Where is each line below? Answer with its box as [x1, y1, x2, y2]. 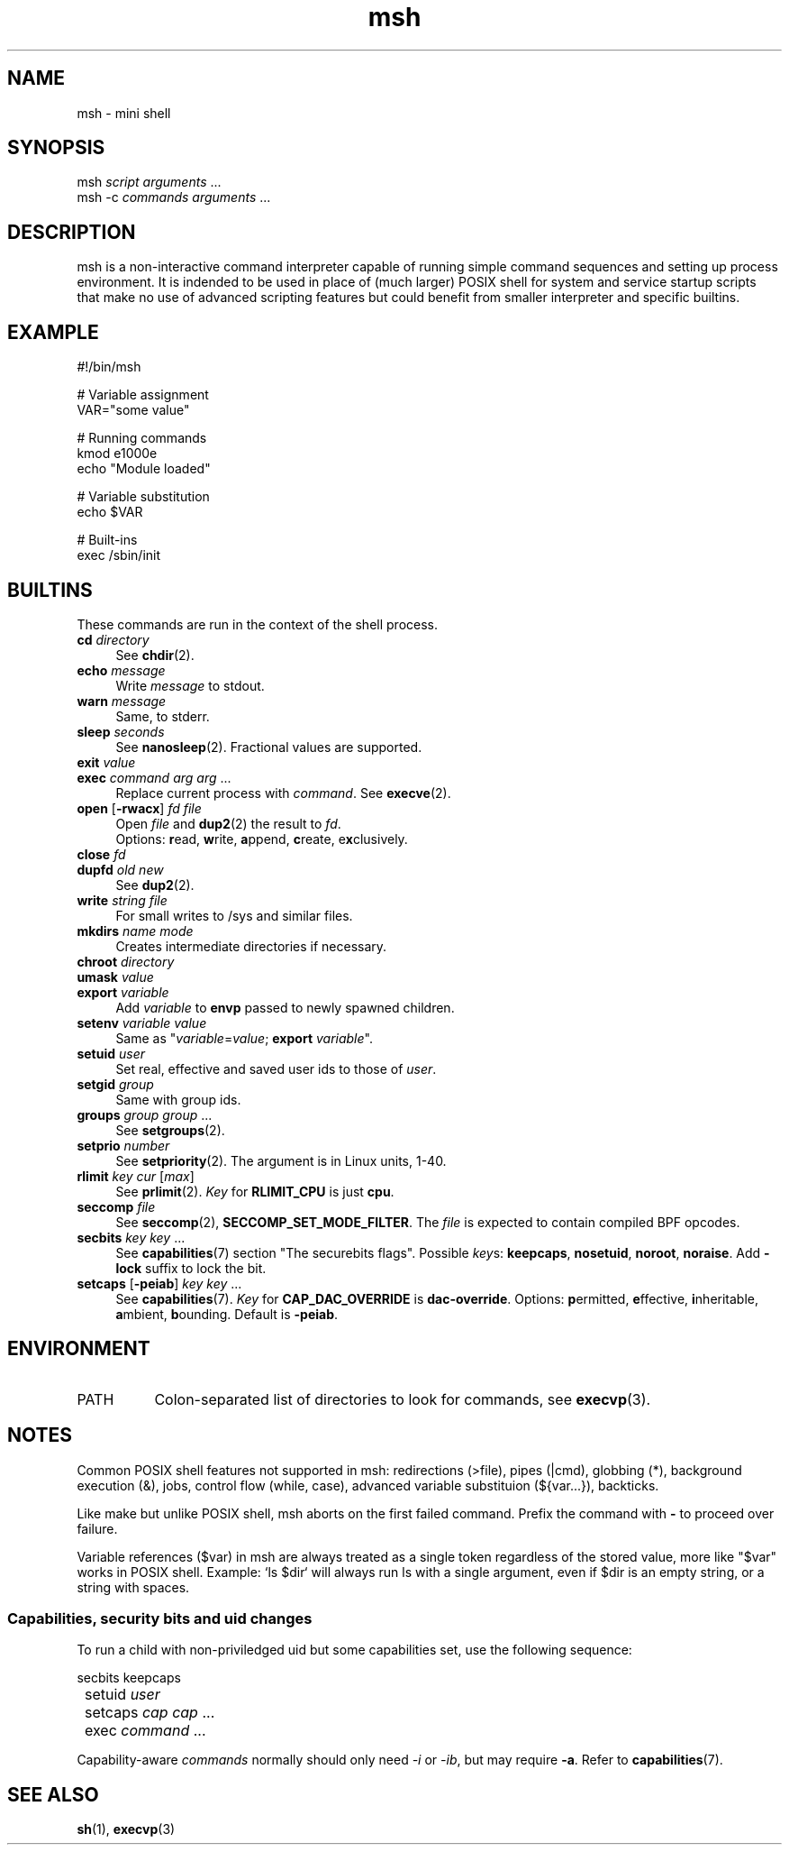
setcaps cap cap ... [85, 1703, 215, 1722]
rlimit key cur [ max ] [77, 1168, 195, 1184]
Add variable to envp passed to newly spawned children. [115, 999, 455, 1015]
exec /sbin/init [77, 547, 161, 564]
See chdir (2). [115, 646, 195, 663]
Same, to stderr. [115, 708, 210, 724]
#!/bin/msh [77, 359, 141, 375]
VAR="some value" [77, 402, 190, 418]
